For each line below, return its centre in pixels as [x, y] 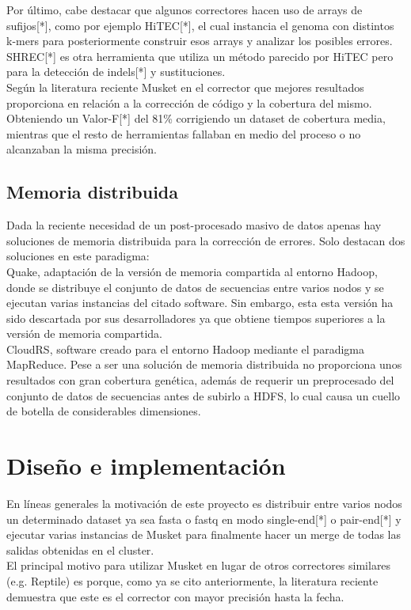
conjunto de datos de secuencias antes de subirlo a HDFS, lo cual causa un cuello [204, 395]
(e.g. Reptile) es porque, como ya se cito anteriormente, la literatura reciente [192, 580]
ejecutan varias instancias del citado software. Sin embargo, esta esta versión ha [200, 303]
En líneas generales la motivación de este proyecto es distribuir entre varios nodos [204, 503]
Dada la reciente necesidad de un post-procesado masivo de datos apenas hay [194, 225]
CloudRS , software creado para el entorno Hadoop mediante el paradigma [185, 349]
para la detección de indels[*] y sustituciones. [116, 72]
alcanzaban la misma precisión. [82, 149]
